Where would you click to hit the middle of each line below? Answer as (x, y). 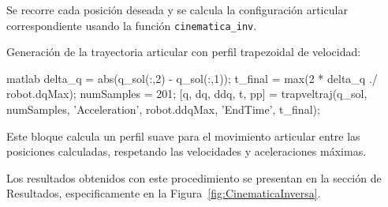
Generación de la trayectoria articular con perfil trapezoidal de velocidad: (184, 52)
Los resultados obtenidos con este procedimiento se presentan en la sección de (194, 177)
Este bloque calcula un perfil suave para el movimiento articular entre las (183, 135)
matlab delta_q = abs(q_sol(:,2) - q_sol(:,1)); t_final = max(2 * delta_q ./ (192, 78)
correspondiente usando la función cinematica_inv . (132, 25)
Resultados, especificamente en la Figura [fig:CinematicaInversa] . (164, 193)
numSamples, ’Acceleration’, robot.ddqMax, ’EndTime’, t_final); (163, 109)
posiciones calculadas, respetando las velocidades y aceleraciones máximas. (187, 151)
